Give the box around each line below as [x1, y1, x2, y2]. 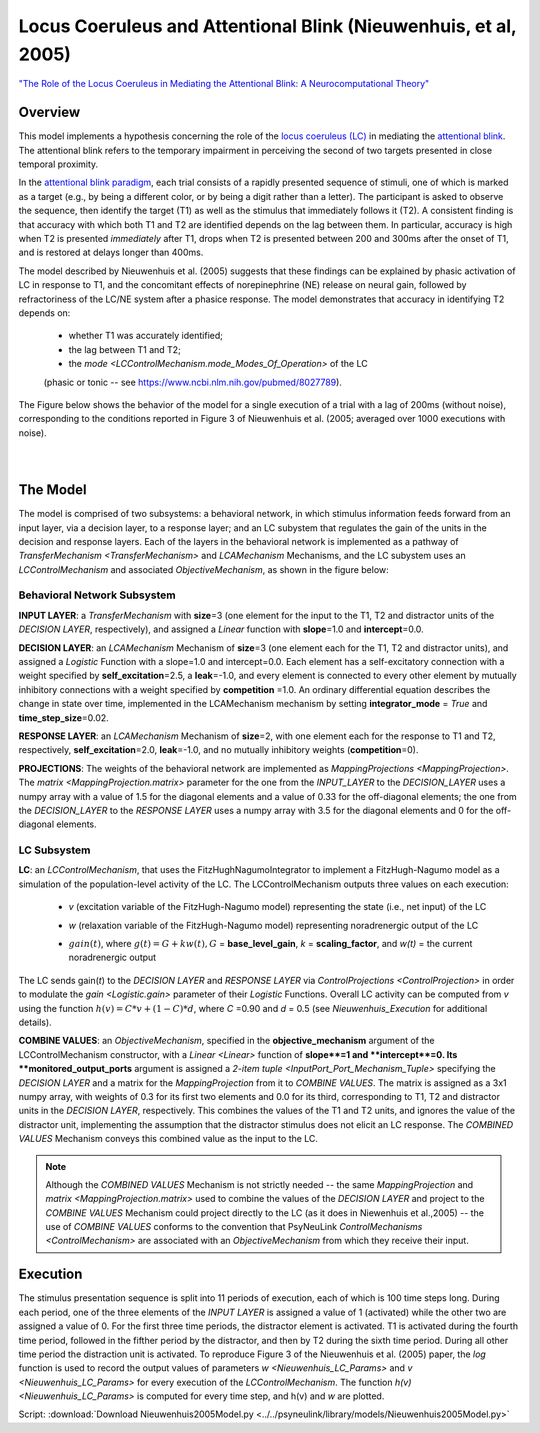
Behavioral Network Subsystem [18, 588, 176, 602]
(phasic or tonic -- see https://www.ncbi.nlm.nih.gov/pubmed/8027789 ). [43, 376, 342, 388]
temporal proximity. [18, 158, 99, 170]
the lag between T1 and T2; [68, 343, 182, 355]
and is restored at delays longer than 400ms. [18, 246, 204, 259]
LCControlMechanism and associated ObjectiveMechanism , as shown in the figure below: [18, 563, 389, 575]
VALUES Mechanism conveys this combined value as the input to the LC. [18, 1133, 319, 1145]
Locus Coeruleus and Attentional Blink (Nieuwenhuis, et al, [18, 15, 517, 37]
